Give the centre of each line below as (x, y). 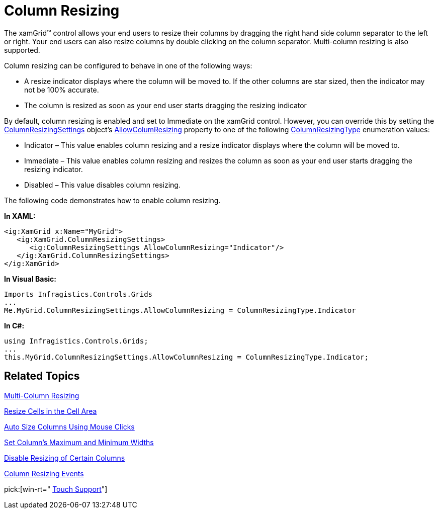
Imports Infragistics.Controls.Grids (78, 294)
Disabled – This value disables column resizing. (102, 185)
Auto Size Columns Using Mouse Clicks (69, 426)
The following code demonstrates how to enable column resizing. (112, 200)
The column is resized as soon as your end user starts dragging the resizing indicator (165, 105)
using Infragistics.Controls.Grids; (76, 341)
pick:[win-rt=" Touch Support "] (56, 489)
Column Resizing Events (44, 473)
